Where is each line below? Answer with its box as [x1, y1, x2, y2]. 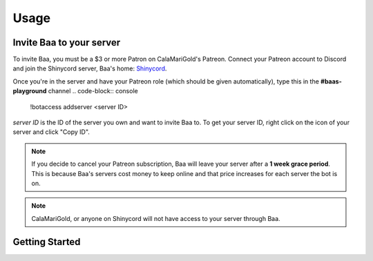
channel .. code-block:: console [48, 87, 138, 95]
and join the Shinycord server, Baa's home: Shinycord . [12, 64, 167, 72]
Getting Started [12, 235, 81, 248]
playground [12, 87, 47, 95]
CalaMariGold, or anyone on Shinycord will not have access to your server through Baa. [31, 214, 280, 222]
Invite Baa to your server [12, 37, 121, 48]
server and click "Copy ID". [12, 128, 90, 136]
